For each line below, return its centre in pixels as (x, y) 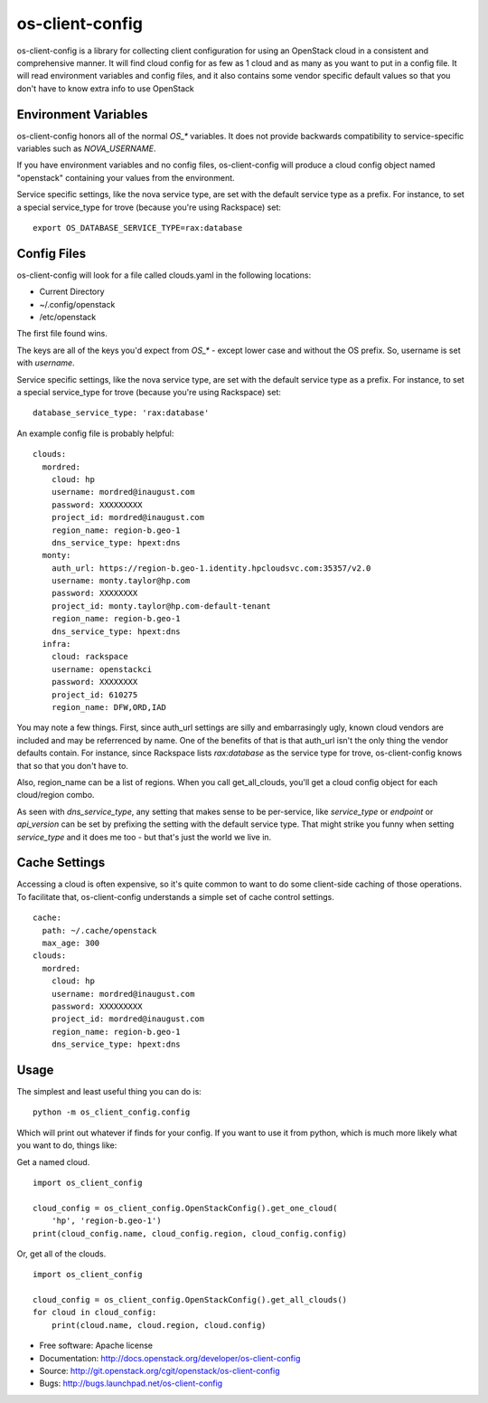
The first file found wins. (62, 334)
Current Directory (72, 292)
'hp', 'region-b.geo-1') (106, 1221)
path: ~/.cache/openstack (99, 930)
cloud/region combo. (56, 795)
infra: (56, 644)
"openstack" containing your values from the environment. (126, 177)
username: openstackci (102, 669)
